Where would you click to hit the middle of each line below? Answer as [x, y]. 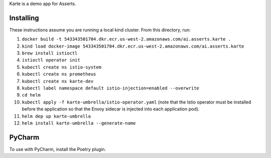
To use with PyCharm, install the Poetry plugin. [58, 149]
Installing [24, 18]
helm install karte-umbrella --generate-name [79, 123]
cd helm [31, 95]
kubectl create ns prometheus [59, 74]
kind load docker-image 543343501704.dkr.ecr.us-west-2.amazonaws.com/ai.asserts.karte [133, 46]
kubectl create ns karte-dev [58, 81]
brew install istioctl [50, 53]
